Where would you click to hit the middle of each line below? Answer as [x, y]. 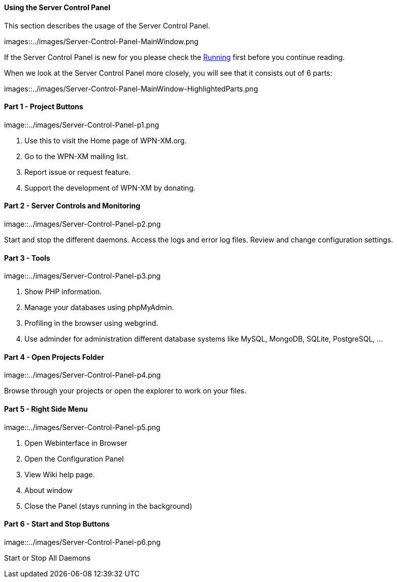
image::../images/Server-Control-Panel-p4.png [83, 375]
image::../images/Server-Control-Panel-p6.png [82, 542]
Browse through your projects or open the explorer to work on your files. [125, 391]
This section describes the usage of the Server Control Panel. [107, 25]
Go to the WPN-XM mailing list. [76, 156]
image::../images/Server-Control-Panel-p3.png [82, 276]
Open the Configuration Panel [74, 458]
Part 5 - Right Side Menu [46, 409]
